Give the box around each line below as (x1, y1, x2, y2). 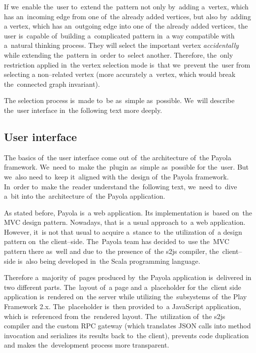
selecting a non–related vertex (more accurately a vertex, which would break (4, 69, 236, 79)
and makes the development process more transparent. (4, 340, 169, 350)
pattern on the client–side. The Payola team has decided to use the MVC (4, 236, 229, 247)
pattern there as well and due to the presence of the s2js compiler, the (4, 246, 219, 256)
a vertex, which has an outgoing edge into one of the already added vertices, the (4, 21, 248, 31)
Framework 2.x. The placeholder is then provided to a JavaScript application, (4, 301, 241, 312)
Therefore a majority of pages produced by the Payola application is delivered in (4, 272, 252, 282)
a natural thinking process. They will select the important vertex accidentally (4, 40, 239, 50)
